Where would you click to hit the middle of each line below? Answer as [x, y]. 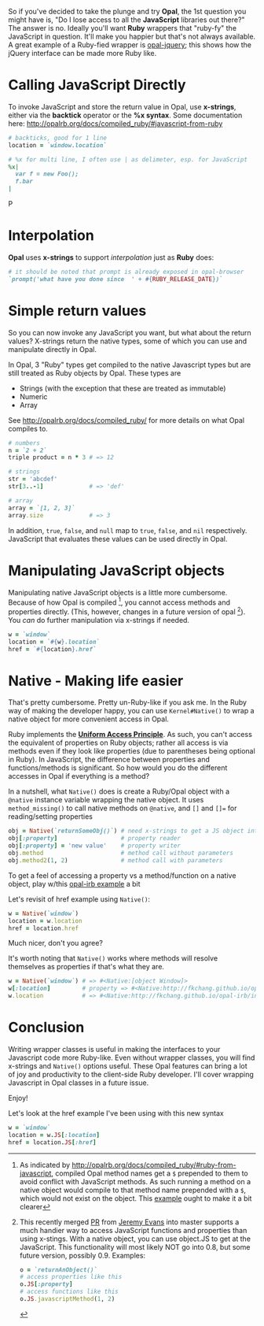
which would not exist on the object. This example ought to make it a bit [136, 1198]
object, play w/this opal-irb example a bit [74, 883]
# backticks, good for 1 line [58, 138]
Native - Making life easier [96, 681]
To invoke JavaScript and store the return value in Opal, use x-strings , [122, 106]
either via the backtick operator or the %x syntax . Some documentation [125, 115]
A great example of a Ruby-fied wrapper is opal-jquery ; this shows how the [130, 45]
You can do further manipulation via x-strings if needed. [99, 620]
